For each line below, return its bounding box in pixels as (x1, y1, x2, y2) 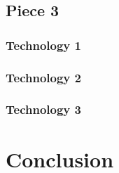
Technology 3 (6, 101, 81, 118)
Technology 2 (6, 68, 81, 86)
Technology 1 (6, 36, 81, 53)
